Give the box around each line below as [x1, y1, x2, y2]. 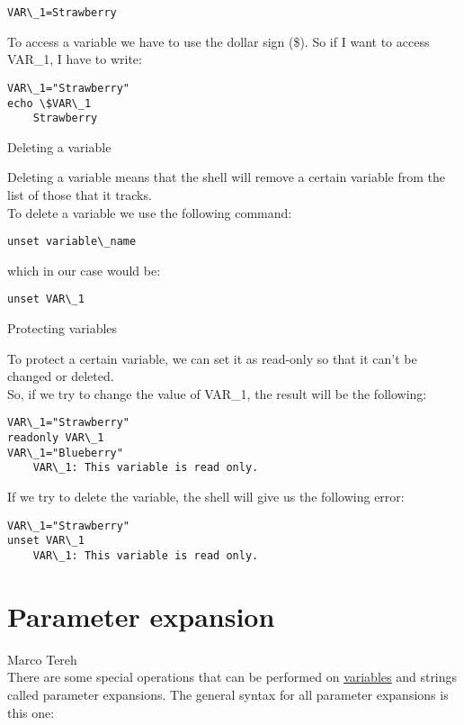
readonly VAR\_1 [7, 431, 104, 445]
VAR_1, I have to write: [7, 50, 142, 68]
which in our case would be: [7, 260, 161, 279]
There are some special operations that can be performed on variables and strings [7, 667, 458, 686]
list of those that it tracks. [7, 186, 152, 204]
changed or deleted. [7, 367, 114, 385]
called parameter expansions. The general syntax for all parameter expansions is [7, 684, 449, 703]
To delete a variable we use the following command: [7, 203, 292, 222]
